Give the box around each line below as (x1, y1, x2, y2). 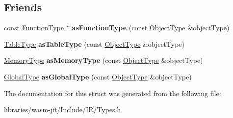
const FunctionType (4, 22, 64, 33)
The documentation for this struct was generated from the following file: (4, 88, 221, 98)
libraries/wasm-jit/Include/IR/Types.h (4, 104, 121, 115)
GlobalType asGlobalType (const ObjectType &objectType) (4, 71, 192, 81)
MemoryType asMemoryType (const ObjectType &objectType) (4, 55, 203, 65)
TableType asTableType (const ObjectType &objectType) (4, 39, 185, 49)
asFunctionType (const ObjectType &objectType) (72, 22, 230, 33)
